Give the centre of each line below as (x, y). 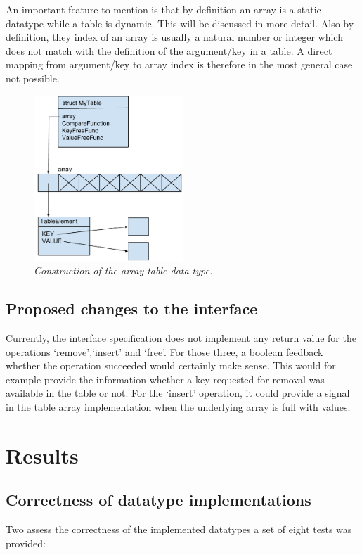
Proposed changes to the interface (132, 308)
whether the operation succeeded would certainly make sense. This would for (171, 365)
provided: (26, 543)
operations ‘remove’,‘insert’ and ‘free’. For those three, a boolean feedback (164, 351)
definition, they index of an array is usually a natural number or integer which (174, 37)
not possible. (33, 78)
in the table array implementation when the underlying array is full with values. (178, 406)
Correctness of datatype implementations (159, 500)
